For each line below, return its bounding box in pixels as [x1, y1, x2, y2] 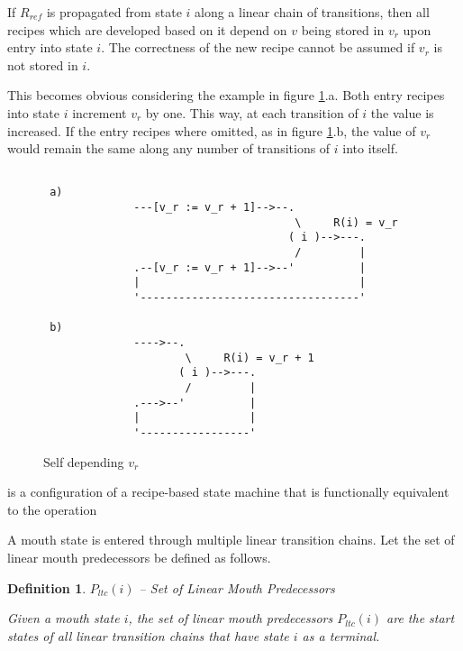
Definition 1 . [7, 578, 86, 597]
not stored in [7, 55, 78, 74]
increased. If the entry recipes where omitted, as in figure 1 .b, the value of [7, 121, 416, 140]
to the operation [7, 500, 97, 518]
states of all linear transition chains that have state [7, 626, 289, 645]
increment [72, 103, 127, 122]
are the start [386, 609, 455, 628]
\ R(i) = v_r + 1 [185, 351, 314, 364]
